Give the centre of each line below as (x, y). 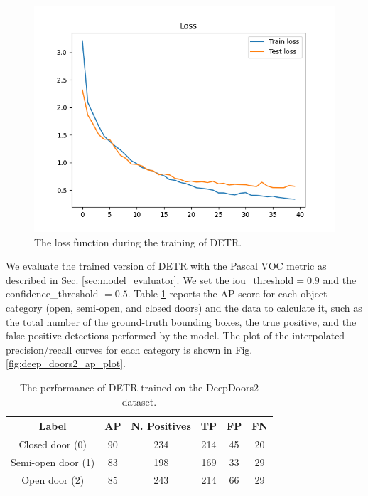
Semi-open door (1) (53, 461)
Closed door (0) (53, 444)
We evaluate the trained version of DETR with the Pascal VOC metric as (166, 266)
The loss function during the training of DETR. (138, 242)
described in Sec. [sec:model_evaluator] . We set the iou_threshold (150, 279)
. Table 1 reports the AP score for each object (227, 294)
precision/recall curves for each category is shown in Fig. (129, 349)
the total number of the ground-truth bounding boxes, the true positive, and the (181, 321)
